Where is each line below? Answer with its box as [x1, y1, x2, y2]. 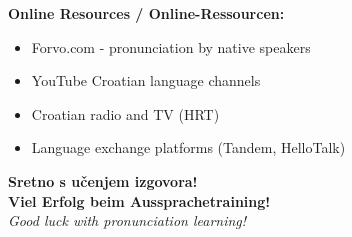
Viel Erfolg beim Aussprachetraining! [8, 190, 271, 211]
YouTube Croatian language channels [31, 70, 261, 91]
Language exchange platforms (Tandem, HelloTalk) [31, 137, 346, 158]
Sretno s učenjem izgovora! [8, 170, 198, 191]
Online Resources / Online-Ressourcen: [8, 3, 285, 23]
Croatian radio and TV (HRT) [31, 103, 220, 124]
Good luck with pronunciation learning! [8, 210, 247, 231]
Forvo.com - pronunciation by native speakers [31, 36, 311, 57]
